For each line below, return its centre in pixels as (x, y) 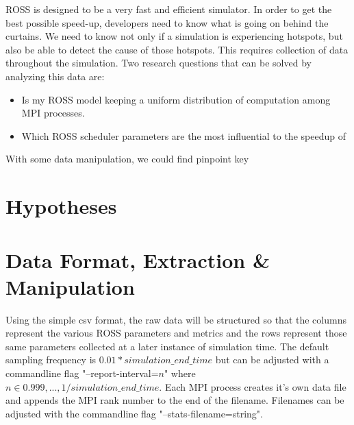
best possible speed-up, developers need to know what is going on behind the (167, 22)
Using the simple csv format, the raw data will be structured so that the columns (176, 319)
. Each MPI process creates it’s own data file (253, 386)
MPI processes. (53, 113)
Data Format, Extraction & (138, 259)
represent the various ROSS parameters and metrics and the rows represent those (176, 333)
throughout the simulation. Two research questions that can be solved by (159, 63)
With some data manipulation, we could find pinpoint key (127, 159)
